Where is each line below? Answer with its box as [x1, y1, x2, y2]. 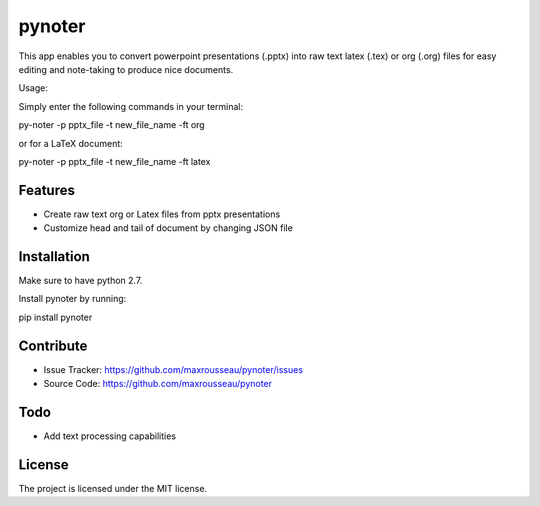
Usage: [18, 82, 49, 94]
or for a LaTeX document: [18, 137, 124, 149]
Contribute [18, 337, 88, 354]
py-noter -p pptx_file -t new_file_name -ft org [18, 119, 205, 131]
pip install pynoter [18, 311, 93, 323]
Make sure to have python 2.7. [18, 275, 143, 287]
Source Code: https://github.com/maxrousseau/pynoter [43, 378, 273, 390]
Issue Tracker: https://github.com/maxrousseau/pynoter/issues [43, 363, 304, 375]
